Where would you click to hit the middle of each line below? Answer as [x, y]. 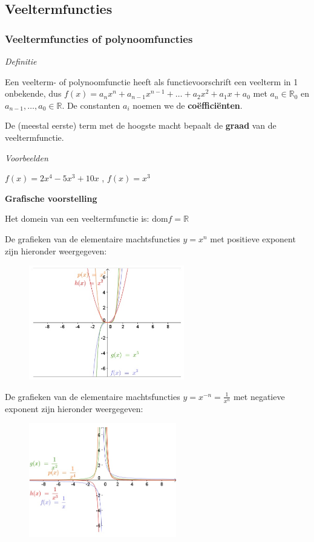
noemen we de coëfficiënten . [188, 105]
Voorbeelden [27, 157]
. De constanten [91, 105]
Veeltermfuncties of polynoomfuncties [99, 38]
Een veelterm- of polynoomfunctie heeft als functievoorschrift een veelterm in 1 [152, 81]
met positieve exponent [253, 238]
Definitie [21, 61]
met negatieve [259, 396]
